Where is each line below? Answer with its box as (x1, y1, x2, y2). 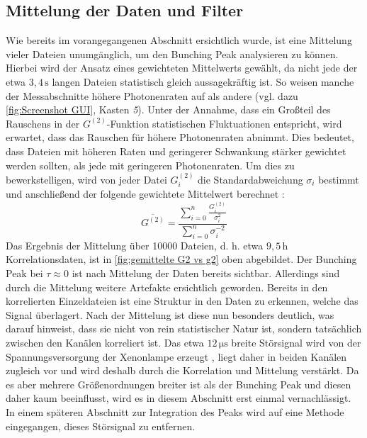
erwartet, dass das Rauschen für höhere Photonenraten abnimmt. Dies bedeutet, (6, 130, 354, 145)
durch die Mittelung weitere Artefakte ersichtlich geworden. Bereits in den (6, 279, 328, 294)
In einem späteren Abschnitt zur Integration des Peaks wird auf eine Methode (6, 405, 344, 420)
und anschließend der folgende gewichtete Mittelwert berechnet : (6, 186, 285, 201)
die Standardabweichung (198, 172, 303, 186)
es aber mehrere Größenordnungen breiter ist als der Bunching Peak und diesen (6, 376, 351, 391)
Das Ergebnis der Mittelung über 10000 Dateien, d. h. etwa (6, 237, 264, 252)
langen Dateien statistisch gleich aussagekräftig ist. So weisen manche (52, 74, 354, 89)
